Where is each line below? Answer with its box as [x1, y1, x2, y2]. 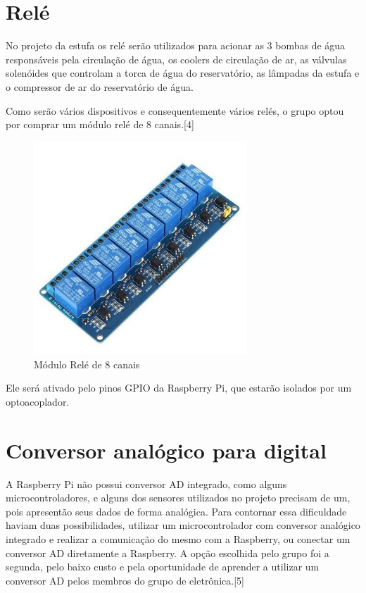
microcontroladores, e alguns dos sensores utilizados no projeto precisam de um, [6, 490, 351, 505]
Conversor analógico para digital [6, 435, 327, 464]
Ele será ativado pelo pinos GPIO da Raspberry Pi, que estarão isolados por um [6, 380, 352, 395]
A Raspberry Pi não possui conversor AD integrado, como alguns [6, 476, 287, 491]
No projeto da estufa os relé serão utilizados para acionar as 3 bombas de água [6, 38, 346, 53]
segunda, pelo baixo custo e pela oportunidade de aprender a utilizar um [6, 559, 320, 574]
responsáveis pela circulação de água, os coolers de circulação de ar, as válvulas [6, 51, 347, 66]
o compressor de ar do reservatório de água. [6, 79, 194, 94]
